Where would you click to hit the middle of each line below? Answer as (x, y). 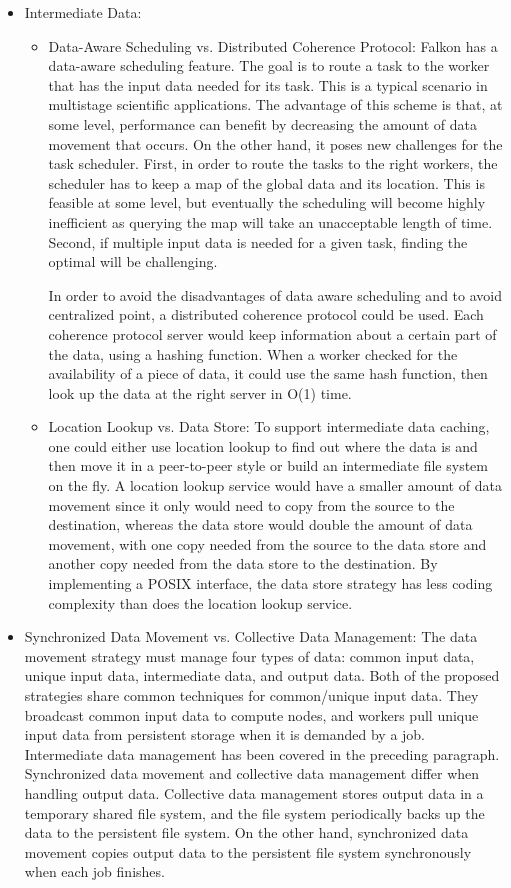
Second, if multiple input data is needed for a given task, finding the (258, 241)
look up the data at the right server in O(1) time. (200, 392)
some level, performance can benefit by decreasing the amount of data (263, 123)
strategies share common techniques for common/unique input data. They (251, 695)
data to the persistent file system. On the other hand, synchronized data (246, 832)
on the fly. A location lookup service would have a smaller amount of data (275, 485)
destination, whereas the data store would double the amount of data (260, 524)
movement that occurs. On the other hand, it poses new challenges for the (275, 143)
